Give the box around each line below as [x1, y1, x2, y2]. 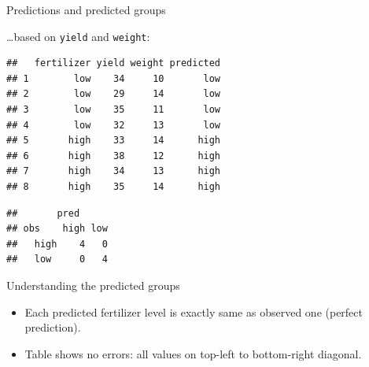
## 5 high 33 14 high [6, 135, 221, 146]
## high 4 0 [6, 238, 108, 250]
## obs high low [6, 223, 108, 235]
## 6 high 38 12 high [6, 150, 221, 161]
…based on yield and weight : [6, 28, 150, 44]
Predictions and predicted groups [6, 2, 166, 17]
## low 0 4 [6, 254, 108, 265]
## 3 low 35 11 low [6, 104, 221, 116]
